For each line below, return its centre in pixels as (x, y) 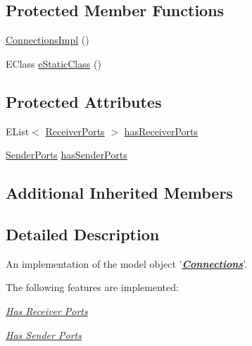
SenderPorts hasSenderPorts (67, 155)
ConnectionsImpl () (48, 40)
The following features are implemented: (92, 287)
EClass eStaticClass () (53, 63)
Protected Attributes (84, 101)
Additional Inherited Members (119, 193)
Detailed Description (83, 234)
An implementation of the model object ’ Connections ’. (126, 263)
